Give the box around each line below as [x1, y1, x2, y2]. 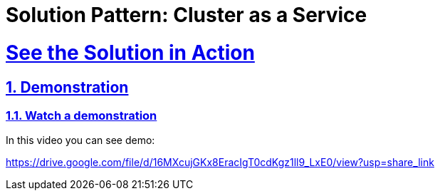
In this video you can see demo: [6, 134, 155, 147]
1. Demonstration [6, 78, 129, 96]
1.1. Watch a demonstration [6, 108, 157, 123]
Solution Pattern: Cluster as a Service [6, 3, 367, 27]
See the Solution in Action [6, 40, 255, 65]
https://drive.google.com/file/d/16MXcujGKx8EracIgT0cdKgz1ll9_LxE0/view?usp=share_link [6, 156, 434, 169]
